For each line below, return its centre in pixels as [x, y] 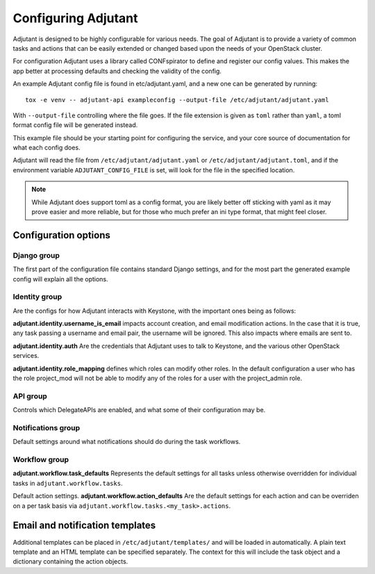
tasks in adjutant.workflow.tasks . [68, 483]
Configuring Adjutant [75, 18]
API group [30, 396]
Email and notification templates [84, 526]
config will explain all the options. [60, 279]
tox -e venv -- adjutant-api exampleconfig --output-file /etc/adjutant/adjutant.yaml [177, 100]
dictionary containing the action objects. [70, 561]
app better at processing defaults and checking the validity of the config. [117, 71]
